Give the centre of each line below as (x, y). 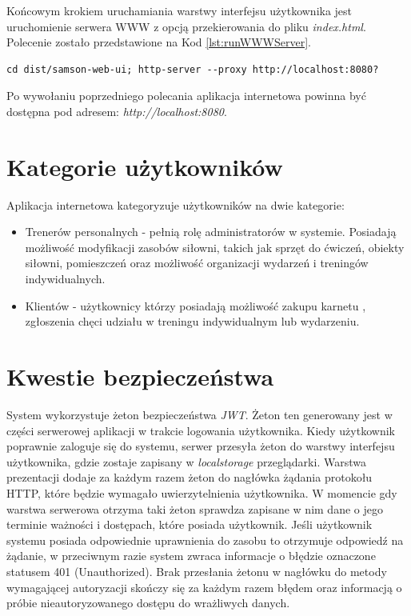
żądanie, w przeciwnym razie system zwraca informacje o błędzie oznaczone (191, 556)
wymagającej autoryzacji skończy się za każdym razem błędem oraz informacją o (204, 587)
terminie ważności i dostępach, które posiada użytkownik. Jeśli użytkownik (190, 524)
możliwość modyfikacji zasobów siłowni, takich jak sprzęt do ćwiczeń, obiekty (215, 247)
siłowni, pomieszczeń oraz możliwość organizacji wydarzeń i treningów (197, 263)
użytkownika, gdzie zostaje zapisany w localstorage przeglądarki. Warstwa (186, 461)
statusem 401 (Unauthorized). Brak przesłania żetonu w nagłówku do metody (197, 571)
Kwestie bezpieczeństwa (140, 376)
